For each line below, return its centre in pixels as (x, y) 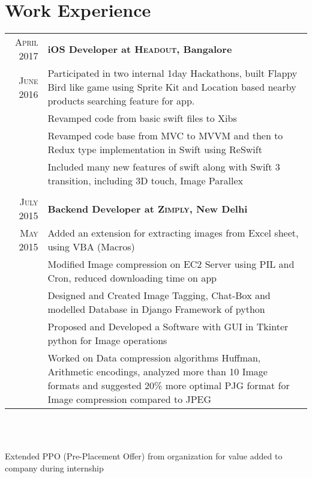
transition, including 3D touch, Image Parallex (145, 181)
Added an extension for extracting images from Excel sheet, (173, 233)
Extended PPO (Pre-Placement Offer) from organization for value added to (144, 456)
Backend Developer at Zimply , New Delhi (148, 208)
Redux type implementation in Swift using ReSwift (155, 150)
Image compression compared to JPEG (130, 399)
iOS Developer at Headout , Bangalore (140, 49)
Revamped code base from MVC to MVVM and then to (165, 136)
